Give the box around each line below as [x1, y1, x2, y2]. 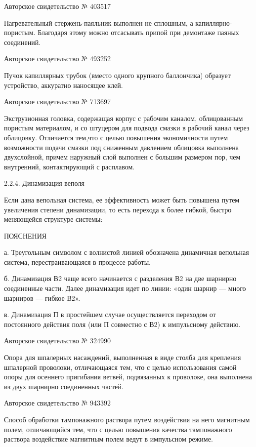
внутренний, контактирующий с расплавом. [4, 161, 135, 171]
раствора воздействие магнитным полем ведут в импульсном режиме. [4, 434, 213, 444]
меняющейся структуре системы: [4, 214, 103, 224]
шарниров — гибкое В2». [4, 292, 81, 303]
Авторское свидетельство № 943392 [4, 398, 111, 408]
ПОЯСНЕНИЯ [4, 230, 47, 241]
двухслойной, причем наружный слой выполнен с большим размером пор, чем [4, 152, 241, 162]
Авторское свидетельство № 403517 [4, 1, 111, 11]
